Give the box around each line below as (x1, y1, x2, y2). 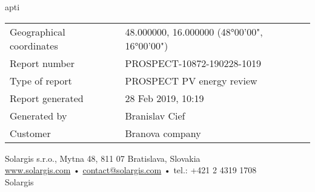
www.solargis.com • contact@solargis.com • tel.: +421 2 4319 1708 (5, 164, 257, 176)
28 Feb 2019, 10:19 (125, 91, 204, 105)
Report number (10, 56, 75, 70)
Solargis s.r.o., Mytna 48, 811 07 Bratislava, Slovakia (5, 152, 201, 164)
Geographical (10, 24, 65, 39)
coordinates (10, 38, 58, 53)
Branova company (125, 126, 201, 140)
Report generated (10, 91, 84, 105)
